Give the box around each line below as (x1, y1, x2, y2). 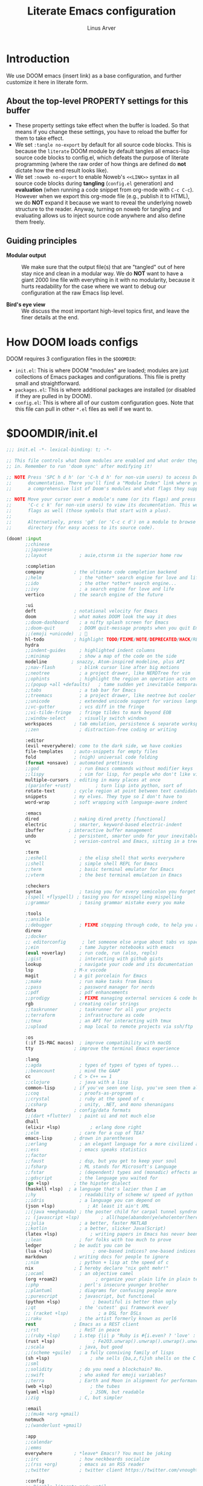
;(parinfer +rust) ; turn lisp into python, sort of (25, 782, 182, 788)
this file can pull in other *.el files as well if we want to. (14, 405, 153, 413)
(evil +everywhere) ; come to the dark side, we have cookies (25, 743, 182, 749)
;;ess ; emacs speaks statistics (25, 1147, 147, 1153)
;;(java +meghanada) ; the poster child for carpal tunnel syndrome (25, 1208, 201, 1214)
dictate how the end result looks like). (14, 167, 109, 174)
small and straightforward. (14, 380, 80, 387)
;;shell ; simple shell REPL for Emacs (25, 861, 158, 867)
